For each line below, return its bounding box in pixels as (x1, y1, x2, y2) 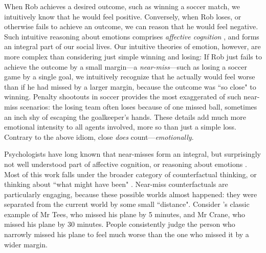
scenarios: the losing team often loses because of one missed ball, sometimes (20, 101, 257, 112)
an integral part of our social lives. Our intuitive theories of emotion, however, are (4, 41, 261, 52)
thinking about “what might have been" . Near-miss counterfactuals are (4, 179, 228, 189)
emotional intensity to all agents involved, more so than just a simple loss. (4, 121, 236, 132)
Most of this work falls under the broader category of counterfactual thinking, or (4, 168, 257, 179)
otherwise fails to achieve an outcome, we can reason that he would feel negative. (4, 21, 258, 32)
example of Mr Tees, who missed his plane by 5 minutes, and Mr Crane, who (4, 208, 246, 219)
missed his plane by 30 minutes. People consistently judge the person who (4, 219, 235, 229)
